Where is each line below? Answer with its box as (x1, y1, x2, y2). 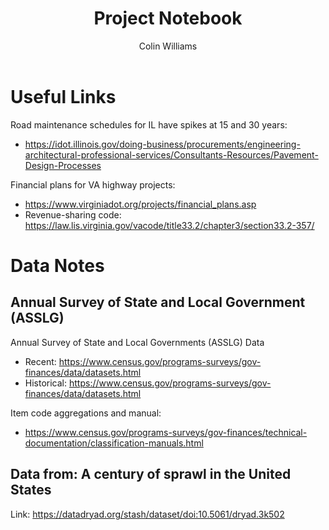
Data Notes (10, 254, 105, 277)
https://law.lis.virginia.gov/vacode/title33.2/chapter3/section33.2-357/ (24, 219, 315, 231)
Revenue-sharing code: (24, 208, 122, 221)
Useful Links (10, 85, 117, 108)
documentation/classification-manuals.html (24, 437, 204, 449)
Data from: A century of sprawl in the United (10, 466, 292, 483)
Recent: (24, 355, 57, 367)
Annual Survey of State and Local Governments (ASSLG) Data (10, 336, 265, 348)
